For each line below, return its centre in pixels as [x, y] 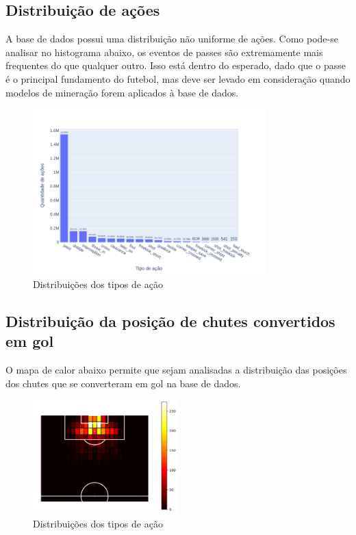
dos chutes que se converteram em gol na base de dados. [123, 383]
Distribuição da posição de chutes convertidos [170, 321]
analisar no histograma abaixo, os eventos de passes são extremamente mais [164, 52]
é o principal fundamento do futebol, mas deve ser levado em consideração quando [178, 78]
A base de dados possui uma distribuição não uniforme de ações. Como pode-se [172, 39]
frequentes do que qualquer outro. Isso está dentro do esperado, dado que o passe [176, 65]
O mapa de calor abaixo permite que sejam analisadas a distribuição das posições [176, 370]
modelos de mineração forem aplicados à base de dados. [122, 92]
